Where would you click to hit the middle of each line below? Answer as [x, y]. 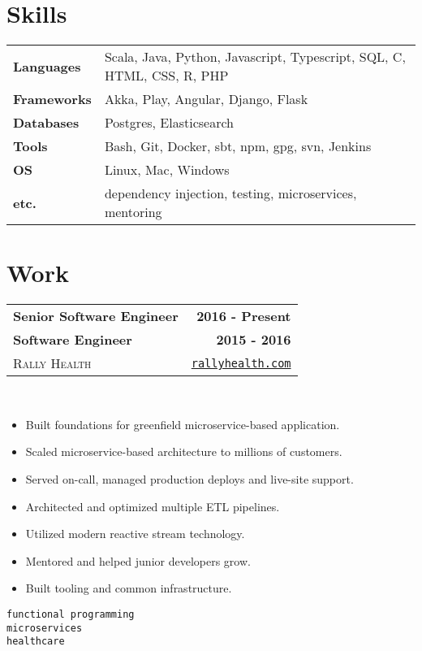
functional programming [71, 614]
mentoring [133, 212]
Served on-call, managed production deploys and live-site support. [189, 479]
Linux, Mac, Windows [167, 170]
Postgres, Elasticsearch [169, 123]
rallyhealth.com [241, 363]
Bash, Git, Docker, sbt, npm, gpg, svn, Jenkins [238, 146]
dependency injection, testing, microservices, [230, 193]
